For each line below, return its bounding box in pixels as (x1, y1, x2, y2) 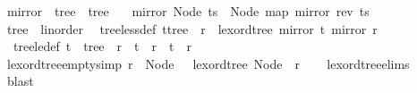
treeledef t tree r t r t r (13, 37, 191, 55)
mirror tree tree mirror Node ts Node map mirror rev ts (6, 2, 370, 20)
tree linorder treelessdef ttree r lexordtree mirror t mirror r (6, 19, 378, 38)
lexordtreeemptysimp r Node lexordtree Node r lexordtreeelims (6, 54, 410, 72)
